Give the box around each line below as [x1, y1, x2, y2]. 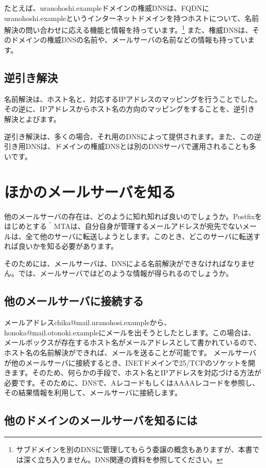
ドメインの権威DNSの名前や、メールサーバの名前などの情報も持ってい [11, 34, 248, 45]
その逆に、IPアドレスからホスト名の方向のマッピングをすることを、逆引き [4, 103, 255, 114]
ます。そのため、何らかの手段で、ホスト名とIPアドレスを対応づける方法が [11, 367, 261, 378]
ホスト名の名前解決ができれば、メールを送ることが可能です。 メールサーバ [4, 347, 257, 358]
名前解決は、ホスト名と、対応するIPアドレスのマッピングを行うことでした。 [4, 93, 262, 104]
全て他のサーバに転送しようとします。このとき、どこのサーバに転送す [25, 230, 260, 241]
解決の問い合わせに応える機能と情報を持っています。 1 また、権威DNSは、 [4, 23, 252, 35]
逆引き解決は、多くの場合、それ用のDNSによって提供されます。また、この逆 [4, 131, 261, 141]
